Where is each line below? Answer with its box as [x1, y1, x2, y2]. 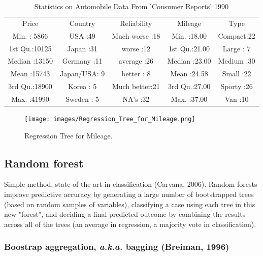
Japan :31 [67, 43, 97, 53]
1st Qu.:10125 [9, 43, 52, 53]
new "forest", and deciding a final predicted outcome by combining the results [4, 209, 246, 219]
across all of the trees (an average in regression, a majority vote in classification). [4, 218, 256, 229]
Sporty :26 [220, 81, 253, 92]
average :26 [118, 55, 153, 66]
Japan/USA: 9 [60, 68, 105, 79]
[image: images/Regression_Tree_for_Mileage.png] [24, 116, 195, 123]
